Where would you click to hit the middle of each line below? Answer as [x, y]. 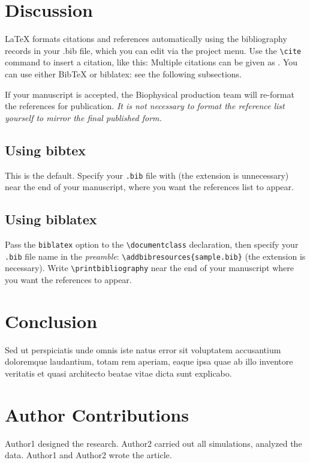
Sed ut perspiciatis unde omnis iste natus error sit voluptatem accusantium [143, 349]
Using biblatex [51, 219]
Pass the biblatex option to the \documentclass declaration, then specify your [152, 244]
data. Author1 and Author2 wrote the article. [88, 455]
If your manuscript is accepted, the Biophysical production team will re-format [150, 94]
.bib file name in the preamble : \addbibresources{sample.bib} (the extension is [155, 256]
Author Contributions [97, 414]
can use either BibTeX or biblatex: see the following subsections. [123, 73]
